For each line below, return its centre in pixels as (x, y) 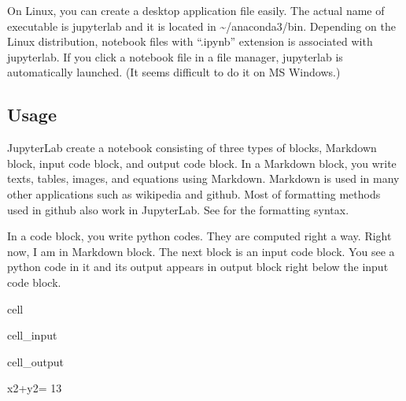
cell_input (32, 335)
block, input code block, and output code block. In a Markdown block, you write (202, 163)
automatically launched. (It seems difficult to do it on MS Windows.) (174, 72)
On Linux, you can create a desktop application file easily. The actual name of (196, 10)
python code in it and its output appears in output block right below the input (198, 267)
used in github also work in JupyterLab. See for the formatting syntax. (178, 209)
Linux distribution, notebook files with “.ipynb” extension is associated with (190, 41)
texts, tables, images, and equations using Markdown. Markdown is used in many (203, 178)
